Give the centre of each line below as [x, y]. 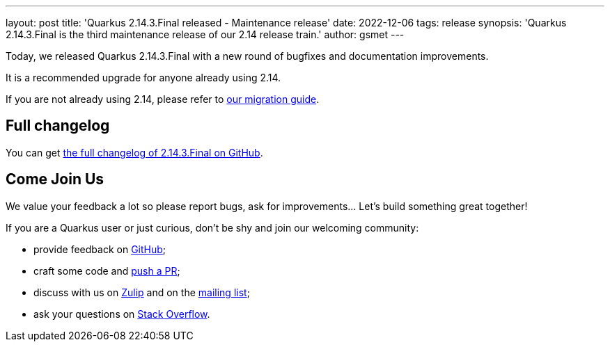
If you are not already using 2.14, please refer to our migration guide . [163, 99]
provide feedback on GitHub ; [100, 249]
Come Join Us [55, 179]
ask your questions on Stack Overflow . [122, 314]
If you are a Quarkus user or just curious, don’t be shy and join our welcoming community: [212, 227]
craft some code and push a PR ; [107, 271]
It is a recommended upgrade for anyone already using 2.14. [143, 78]
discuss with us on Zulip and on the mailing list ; [142, 292]
